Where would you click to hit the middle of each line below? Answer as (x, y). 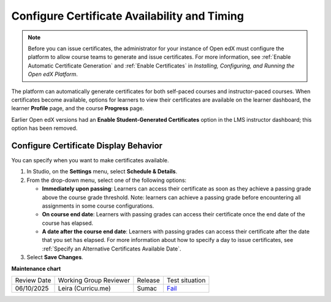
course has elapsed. (68, 223)
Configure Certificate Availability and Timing (128, 16)
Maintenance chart (36, 268)
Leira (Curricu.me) (84, 289)
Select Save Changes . (55, 257)
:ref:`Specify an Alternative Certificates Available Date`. (112, 249)
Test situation (186, 281)
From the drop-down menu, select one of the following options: (107, 180)
